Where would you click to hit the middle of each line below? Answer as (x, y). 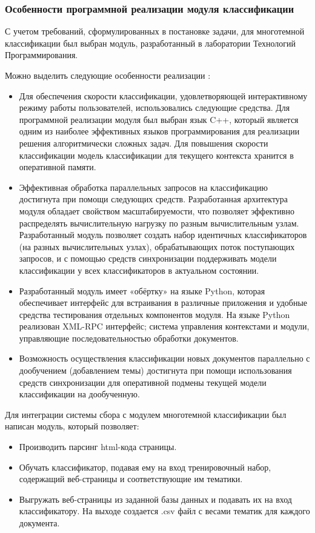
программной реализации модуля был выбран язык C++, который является (159, 119)
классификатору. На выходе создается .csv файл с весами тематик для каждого (164, 511)
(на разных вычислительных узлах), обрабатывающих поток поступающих (157, 246)
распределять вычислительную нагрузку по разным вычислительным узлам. (159, 223)
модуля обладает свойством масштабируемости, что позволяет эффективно (157, 210)
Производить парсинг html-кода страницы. (98, 447)
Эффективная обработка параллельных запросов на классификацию (143, 187)
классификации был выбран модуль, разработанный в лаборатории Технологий (151, 43)
